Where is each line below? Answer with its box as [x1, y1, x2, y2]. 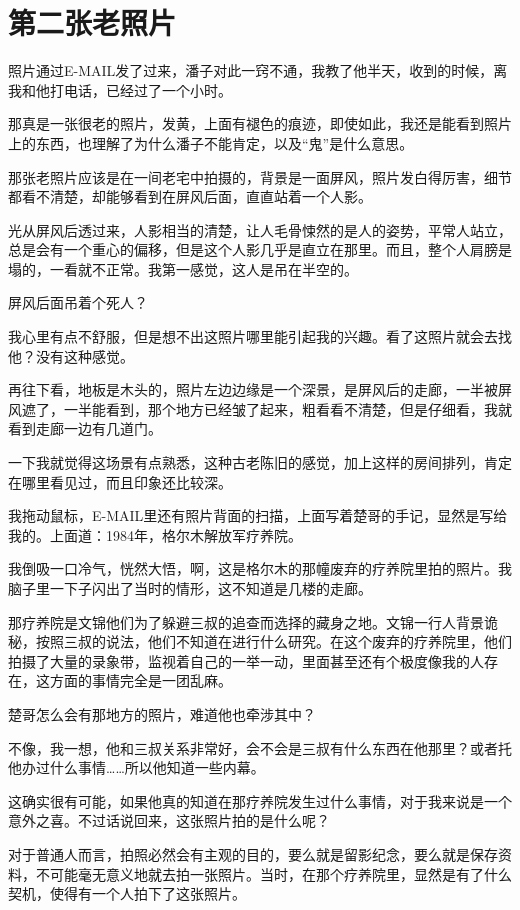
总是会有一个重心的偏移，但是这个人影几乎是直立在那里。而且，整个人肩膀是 [8, 239, 512, 260]
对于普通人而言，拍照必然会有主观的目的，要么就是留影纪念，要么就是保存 [8, 843, 498, 864]
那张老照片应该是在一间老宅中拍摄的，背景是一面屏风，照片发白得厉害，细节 [8, 166, 512, 187]
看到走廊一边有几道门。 [8, 418, 162, 439]
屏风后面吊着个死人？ [8, 292, 148, 313]
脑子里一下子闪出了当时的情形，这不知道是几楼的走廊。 [8, 578, 372, 598]
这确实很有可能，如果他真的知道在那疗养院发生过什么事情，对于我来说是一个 [8, 790, 512, 811]
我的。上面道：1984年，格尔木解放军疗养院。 [8, 524, 302, 545]
